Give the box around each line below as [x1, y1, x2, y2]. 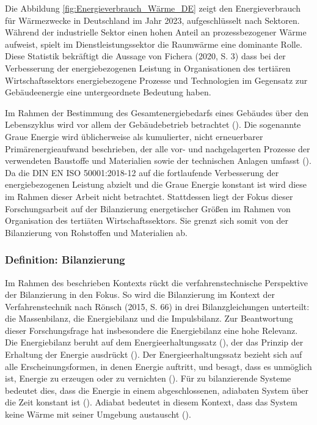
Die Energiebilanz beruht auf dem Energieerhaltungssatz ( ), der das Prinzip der [5, 336, 304, 349]
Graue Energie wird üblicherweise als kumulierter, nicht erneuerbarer [5, 130, 263, 142]
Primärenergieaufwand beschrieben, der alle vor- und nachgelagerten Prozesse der [5, 142, 310, 155]
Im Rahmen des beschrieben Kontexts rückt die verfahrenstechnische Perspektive [5, 276, 308, 289]
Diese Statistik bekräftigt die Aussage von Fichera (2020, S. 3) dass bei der [5, 50, 286, 62]
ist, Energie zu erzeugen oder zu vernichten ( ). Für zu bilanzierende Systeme [5, 372, 291, 385]
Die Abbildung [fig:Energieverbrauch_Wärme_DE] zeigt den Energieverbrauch [5, 2, 301, 14]
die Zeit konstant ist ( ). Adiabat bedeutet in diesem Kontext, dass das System [5, 396, 297, 408]
